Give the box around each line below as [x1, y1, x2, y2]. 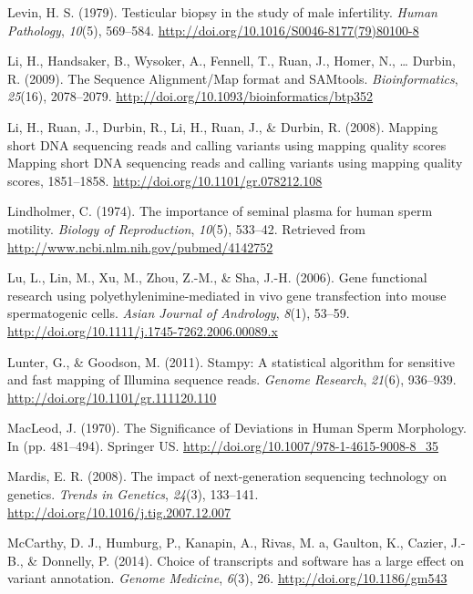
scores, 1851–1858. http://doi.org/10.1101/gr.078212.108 [7, 170, 323, 189]
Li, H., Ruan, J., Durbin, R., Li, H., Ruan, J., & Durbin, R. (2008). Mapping [7, 117, 438, 136]
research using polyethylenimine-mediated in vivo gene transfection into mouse [7, 285, 447, 304]
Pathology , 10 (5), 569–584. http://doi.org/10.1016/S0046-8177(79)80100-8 [7, 20, 419, 39]
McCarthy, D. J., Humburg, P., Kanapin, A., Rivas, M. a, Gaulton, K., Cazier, [7, 533, 447, 552]
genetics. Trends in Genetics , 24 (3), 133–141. [7, 485, 259, 504]
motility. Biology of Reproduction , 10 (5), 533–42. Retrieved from [7, 219, 366, 238]
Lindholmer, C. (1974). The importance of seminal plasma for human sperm [7, 201, 433, 220]
